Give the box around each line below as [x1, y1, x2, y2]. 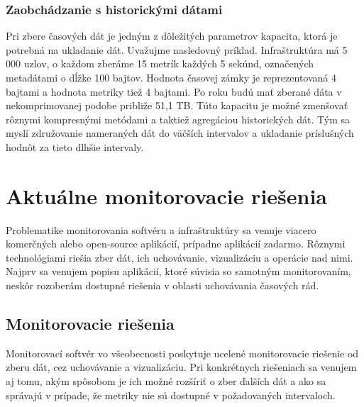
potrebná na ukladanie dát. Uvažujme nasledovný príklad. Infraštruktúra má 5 [6, 42, 348, 57]
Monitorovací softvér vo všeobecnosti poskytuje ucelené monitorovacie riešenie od [6, 345, 359, 360]
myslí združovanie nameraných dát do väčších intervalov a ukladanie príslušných [6, 126, 354, 140]
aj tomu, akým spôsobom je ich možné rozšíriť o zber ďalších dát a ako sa [6, 374, 326, 389]
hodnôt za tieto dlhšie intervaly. [6, 139, 144, 154]
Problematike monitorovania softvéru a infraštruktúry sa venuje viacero [6, 222, 316, 237]
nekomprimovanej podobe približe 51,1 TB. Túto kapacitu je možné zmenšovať [6, 98, 348, 113]
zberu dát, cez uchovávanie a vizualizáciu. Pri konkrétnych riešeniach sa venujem [6, 359, 357, 374]
